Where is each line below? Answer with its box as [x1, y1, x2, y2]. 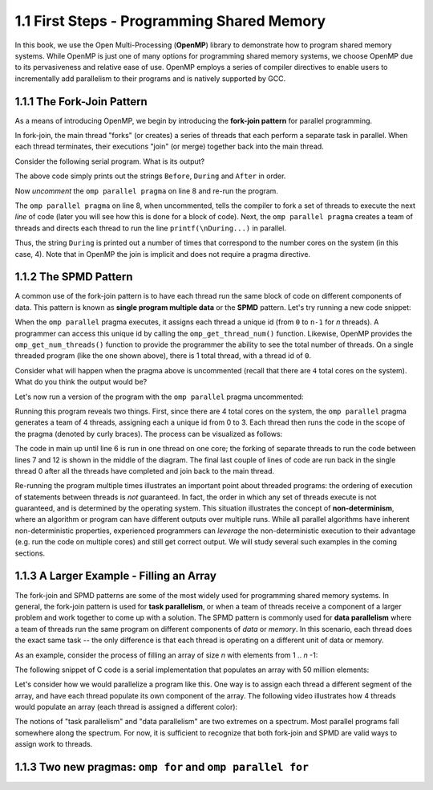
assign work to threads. [14, 739, 93, 749]
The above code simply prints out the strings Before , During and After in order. [14, 171, 286, 181]
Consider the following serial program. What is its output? [14, 157, 204, 166]
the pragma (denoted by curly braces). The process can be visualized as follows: [14, 429, 283, 438]
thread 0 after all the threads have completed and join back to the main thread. [14, 466, 275, 475]
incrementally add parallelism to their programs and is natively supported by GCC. [14, 73, 286, 83]
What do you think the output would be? [14, 377, 148, 387]
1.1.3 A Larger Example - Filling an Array [14, 569, 216, 583]
